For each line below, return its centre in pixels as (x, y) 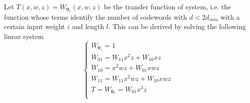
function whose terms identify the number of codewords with (96, 17)
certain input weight (34, 26)
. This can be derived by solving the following (177, 26)
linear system (24, 36)
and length (88, 26)
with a (230, 17)
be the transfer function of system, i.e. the (168, 6)
